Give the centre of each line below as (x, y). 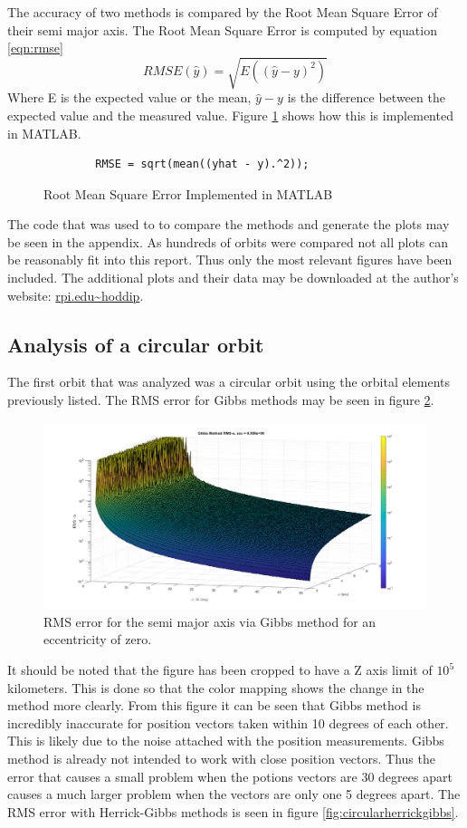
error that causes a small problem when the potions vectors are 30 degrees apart (230, 776)
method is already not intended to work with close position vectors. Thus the (221, 759)
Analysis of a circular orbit (136, 344)
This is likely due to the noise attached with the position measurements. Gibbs (226, 741)
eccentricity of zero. (98, 639)
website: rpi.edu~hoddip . (76, 295)
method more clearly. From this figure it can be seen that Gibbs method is (214, 705)
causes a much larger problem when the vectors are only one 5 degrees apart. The (234, 794)
